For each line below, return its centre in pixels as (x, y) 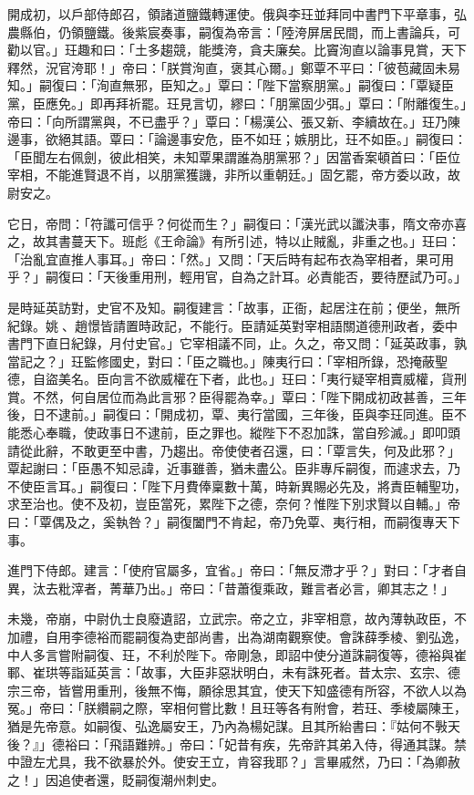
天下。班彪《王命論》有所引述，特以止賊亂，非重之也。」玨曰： (272, 241)
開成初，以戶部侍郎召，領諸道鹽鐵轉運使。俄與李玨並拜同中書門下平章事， (231, 14)
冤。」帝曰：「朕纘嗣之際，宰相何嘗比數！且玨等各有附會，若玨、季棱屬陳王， (237, 708)
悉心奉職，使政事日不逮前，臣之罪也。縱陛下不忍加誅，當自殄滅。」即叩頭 (240, 433)
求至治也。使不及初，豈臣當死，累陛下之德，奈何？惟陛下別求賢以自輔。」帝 (234, 504)
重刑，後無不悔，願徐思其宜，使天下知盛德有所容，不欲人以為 (281, 690)
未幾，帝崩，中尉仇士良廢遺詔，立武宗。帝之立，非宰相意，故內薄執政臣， (231, 619)
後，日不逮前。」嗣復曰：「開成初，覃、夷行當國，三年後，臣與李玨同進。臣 (231, 414)
